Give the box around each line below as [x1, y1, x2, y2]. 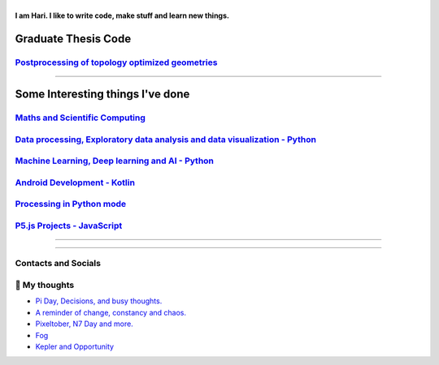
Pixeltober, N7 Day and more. [35, 319, 133, 328]
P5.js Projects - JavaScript [15, 220, 123, 231]
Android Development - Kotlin [15, 177, 136, 188]
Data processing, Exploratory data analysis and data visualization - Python [15, 134, 317, 145]
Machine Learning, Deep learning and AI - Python [15, 155, 215, 166]
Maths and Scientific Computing [15, 112, 146, 123]
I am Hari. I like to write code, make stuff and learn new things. [15, 11, 229, 20]
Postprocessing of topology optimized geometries [15, 57, 218, 68]
